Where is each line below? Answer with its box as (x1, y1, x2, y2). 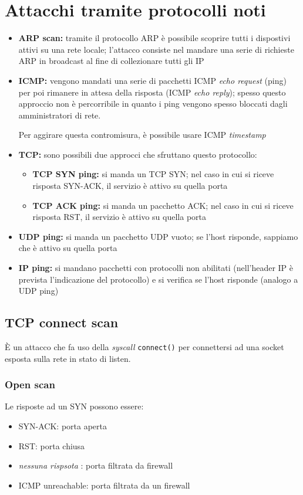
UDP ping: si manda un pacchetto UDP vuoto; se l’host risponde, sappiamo (18, 230, 298, 242)
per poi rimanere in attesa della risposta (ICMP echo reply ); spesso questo (18, 86, 286, 98)
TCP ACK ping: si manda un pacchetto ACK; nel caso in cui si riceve (32, 199, 294, 211)
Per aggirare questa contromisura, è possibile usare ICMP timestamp (18, 128, 266, 141)
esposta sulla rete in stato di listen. (5, 352, 131, 364)
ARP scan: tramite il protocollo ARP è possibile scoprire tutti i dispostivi (18, 32, 291, 44)
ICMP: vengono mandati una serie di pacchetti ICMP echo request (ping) (18, 74, 287, 86)
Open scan (5, 377, 55, 392)
